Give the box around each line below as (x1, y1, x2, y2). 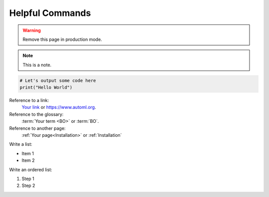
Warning (22, 27, 41, 33)
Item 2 (21, 157, 35, 164)
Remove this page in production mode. (22, 36, 102, 42)
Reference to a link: (9, 98, 49, 103)
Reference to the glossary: (9, 111, 64, 117)
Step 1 (21, 176, 34, 182)
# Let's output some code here (19, 78, 97, 83)
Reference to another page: (9, 125, 66, 131)
